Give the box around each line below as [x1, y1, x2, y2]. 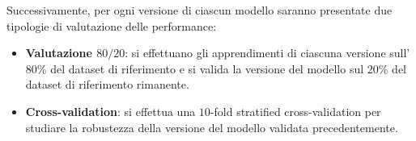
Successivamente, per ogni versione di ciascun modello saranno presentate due [6, 2, 393, 18]
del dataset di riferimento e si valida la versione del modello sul [50, 60, 364, 77]
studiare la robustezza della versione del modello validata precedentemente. [25, 118, 398, 135]
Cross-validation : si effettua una [25, 102, 196, 119]
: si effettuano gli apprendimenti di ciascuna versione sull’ [125, 44, 410, 61]
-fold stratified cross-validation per [210, 102, 381, 119]
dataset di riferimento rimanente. [25, 76, 189, 93]
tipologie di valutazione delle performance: [6, 17, 217, 34]
